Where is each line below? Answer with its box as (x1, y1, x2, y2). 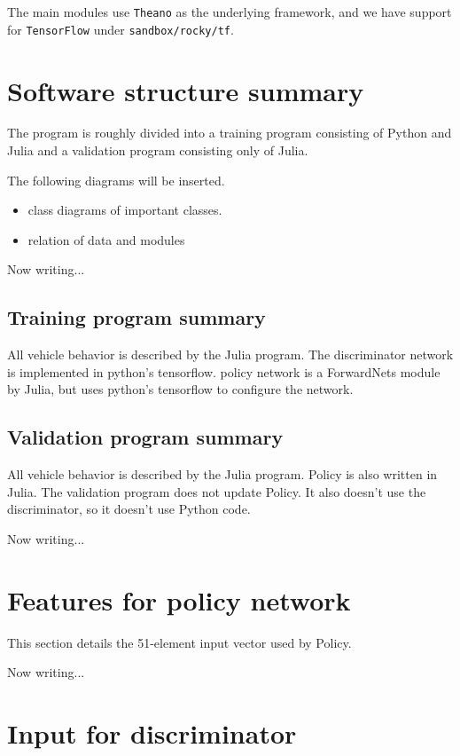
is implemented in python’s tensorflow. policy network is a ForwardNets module (7, 362, 441, 381)
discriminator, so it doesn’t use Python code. (7, 500, 251, 518)
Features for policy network (7, 581, 351, 618)
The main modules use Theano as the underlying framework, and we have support (7, 3, 452, 20)
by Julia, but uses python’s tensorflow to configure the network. (7, 380, 354, 398)
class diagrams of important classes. (27, 201, 222, 219)
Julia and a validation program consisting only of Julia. (7, 141, 308, 160)
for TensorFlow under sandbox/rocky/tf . (7, 20, 234, 38)
